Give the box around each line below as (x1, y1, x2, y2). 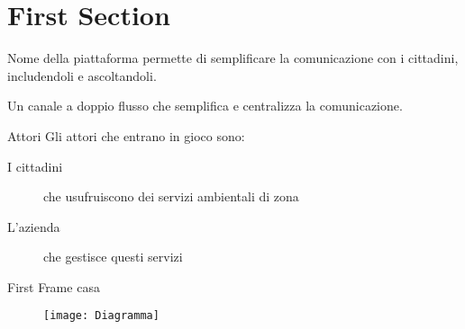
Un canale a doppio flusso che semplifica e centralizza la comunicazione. (7, 96, 403, 115)
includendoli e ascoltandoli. (7, 66, 157, 84)
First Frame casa (7, 277, 100, 296)
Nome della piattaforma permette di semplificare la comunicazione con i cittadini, (7, 49, 459, 67)
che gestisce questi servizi (43, 247, 183, 266)
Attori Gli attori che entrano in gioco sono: (7, 126, 245, 145)
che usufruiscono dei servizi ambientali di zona (43, 187, 299, 206)
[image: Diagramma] (43, 309, 160, 323)
